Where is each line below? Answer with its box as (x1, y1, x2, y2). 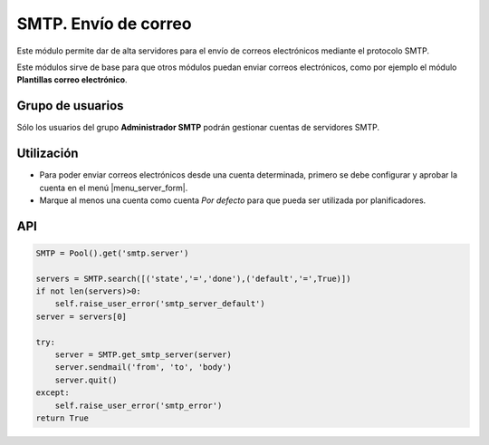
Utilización (16, 146, 79, 161)
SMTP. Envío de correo (16, 14, 192, 34)
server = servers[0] (35, 311, 127, 322)
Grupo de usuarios (16, 98, 124, 113)
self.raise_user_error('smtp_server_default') (54, 299, 266, 309)
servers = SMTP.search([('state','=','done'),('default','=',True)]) (35, 273, 351, 284)
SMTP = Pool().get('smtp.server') (35, 247, 189, 258)
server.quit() (54, 374, 118, 385)
